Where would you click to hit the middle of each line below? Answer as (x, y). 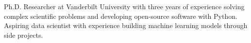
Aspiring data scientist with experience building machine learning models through (126, 25)
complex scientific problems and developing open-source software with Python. (121, 16)
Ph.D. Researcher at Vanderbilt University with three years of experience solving (124, 6)
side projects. (24, 35)
